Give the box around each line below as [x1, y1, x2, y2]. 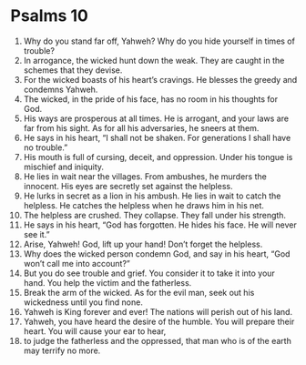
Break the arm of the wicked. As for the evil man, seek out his [23, 287, 255, 298]
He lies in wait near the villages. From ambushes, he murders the [23, 170, 267, 182]
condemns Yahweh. [23, 84, 98, 95]
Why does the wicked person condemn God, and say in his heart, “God [23, 248, 291, 259]
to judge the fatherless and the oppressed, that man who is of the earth [23, 335, 292, 346]
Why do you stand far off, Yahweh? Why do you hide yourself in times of [23, 35, 295, 46]
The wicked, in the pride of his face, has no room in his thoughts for [23, 93, 279, 105]
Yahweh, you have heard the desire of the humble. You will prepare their [23, 316, 295, 327]
